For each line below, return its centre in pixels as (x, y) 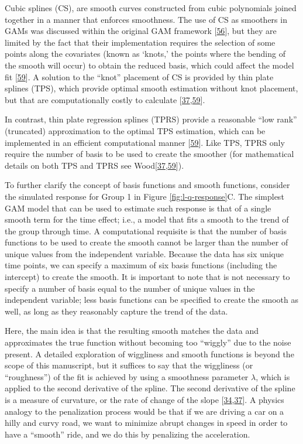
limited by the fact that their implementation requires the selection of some (140, 42)
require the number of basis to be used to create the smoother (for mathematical (149, 154)
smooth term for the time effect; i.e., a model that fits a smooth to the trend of (147, 219)
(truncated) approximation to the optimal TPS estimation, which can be (135, 130)
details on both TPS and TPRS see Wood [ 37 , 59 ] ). (94, 165)
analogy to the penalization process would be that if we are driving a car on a (144, 411)
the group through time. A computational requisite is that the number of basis (146, 230)
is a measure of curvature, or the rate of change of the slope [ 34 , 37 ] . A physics (144, 399)
